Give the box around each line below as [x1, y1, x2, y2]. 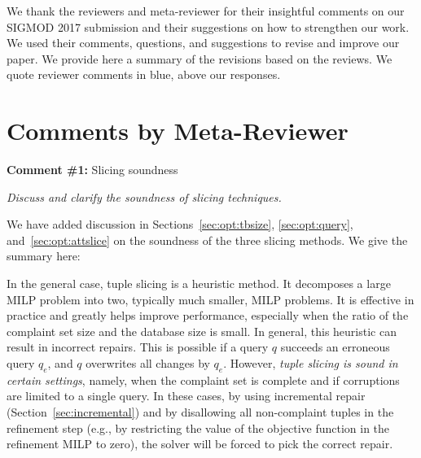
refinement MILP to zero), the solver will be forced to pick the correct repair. [7, 435, 393, 452]
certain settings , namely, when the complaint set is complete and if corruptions [7, 371, 400, 388]
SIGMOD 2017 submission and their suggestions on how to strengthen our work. [7, 18, 410, 35]
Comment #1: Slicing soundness [7, 161, 178, 178]
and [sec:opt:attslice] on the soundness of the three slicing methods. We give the [7, 231, 408, 248]
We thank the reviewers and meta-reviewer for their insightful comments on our [7, 2, 405, 19]
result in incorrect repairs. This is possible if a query [7, 338, 269, 355]
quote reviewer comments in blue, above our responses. [7, 66, 281, 83]
